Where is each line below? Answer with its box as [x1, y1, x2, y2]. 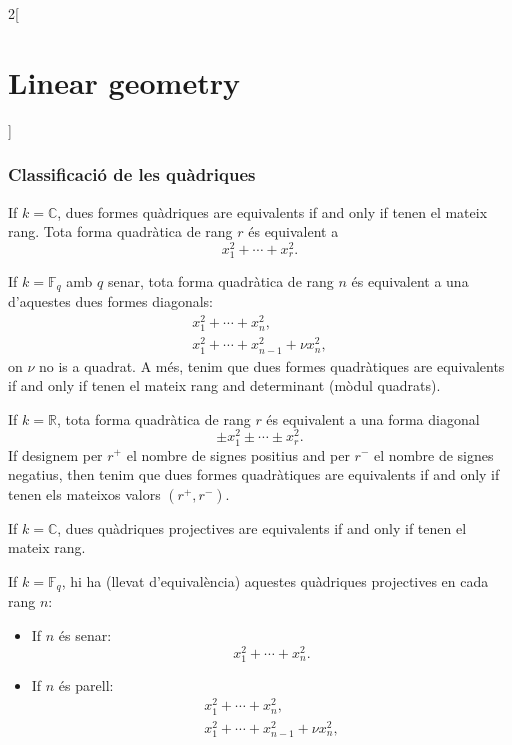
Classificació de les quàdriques [8, 162, 256, 187]
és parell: [58, 674, 114, 695]
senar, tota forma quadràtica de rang [107, 270, 334, 291]
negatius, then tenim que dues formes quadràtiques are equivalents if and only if [8, 464, 500, 485]
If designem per [8, 444, 103, 465]
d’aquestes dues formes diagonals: [8, 291, 213, 312]
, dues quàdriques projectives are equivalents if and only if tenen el [57, 517, 467, 538]
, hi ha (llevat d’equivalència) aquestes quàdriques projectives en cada [61, 570, 489, 591]
